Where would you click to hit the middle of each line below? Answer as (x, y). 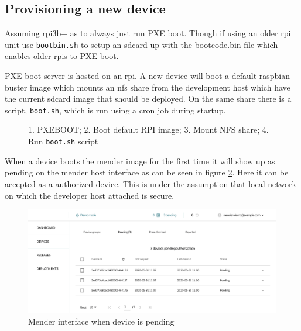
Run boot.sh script (63, 141)
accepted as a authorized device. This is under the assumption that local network (150, 183)
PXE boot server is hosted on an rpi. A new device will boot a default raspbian (147, 76)
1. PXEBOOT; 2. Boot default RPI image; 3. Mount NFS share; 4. (148, 130)
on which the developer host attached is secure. (90, 195)
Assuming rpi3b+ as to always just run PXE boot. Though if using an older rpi (148, 33)
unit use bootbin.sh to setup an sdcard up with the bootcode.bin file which (141, 44)
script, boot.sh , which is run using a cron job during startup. (115, 110)
